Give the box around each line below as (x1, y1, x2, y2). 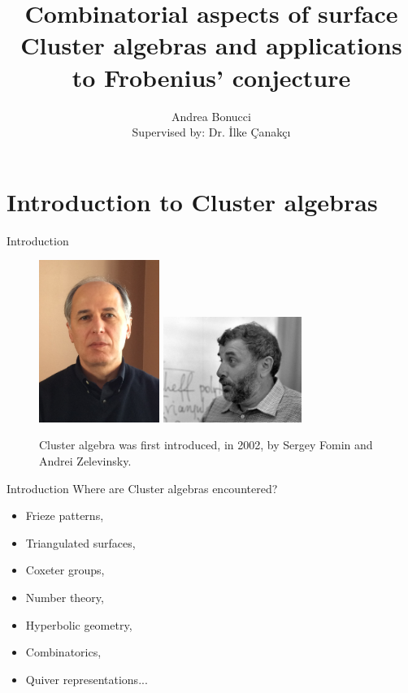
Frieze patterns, (25, 507, 104, 524)
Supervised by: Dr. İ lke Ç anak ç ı (132, 123, 291, 141)
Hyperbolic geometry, (25, 616, 132, 633)
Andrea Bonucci (171, 107, 251, 124)
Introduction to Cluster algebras (7, 184, 378, 218)
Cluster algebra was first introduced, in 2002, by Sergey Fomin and (39, 436, 373, 453)
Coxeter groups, (25, 561, 105, 578)
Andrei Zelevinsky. (39, 453, 132, 470)
